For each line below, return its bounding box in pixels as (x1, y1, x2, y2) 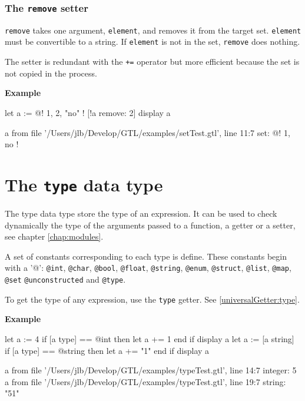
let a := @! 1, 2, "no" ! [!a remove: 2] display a (5, 106, 171, 118)
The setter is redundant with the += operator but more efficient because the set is (5, 55, 300, 68)
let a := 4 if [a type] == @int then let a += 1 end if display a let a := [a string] (5, 332, 294, 344)
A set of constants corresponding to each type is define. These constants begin (5, 250, 287, 262)
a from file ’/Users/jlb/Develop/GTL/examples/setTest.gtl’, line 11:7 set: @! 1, (5, 126, 290, 138)
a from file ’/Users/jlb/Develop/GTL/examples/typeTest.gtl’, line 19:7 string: (5, 375, 286, 387)
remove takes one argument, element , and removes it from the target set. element (5, 24, 301, 36)
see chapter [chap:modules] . (5, 230, 104, 243)
